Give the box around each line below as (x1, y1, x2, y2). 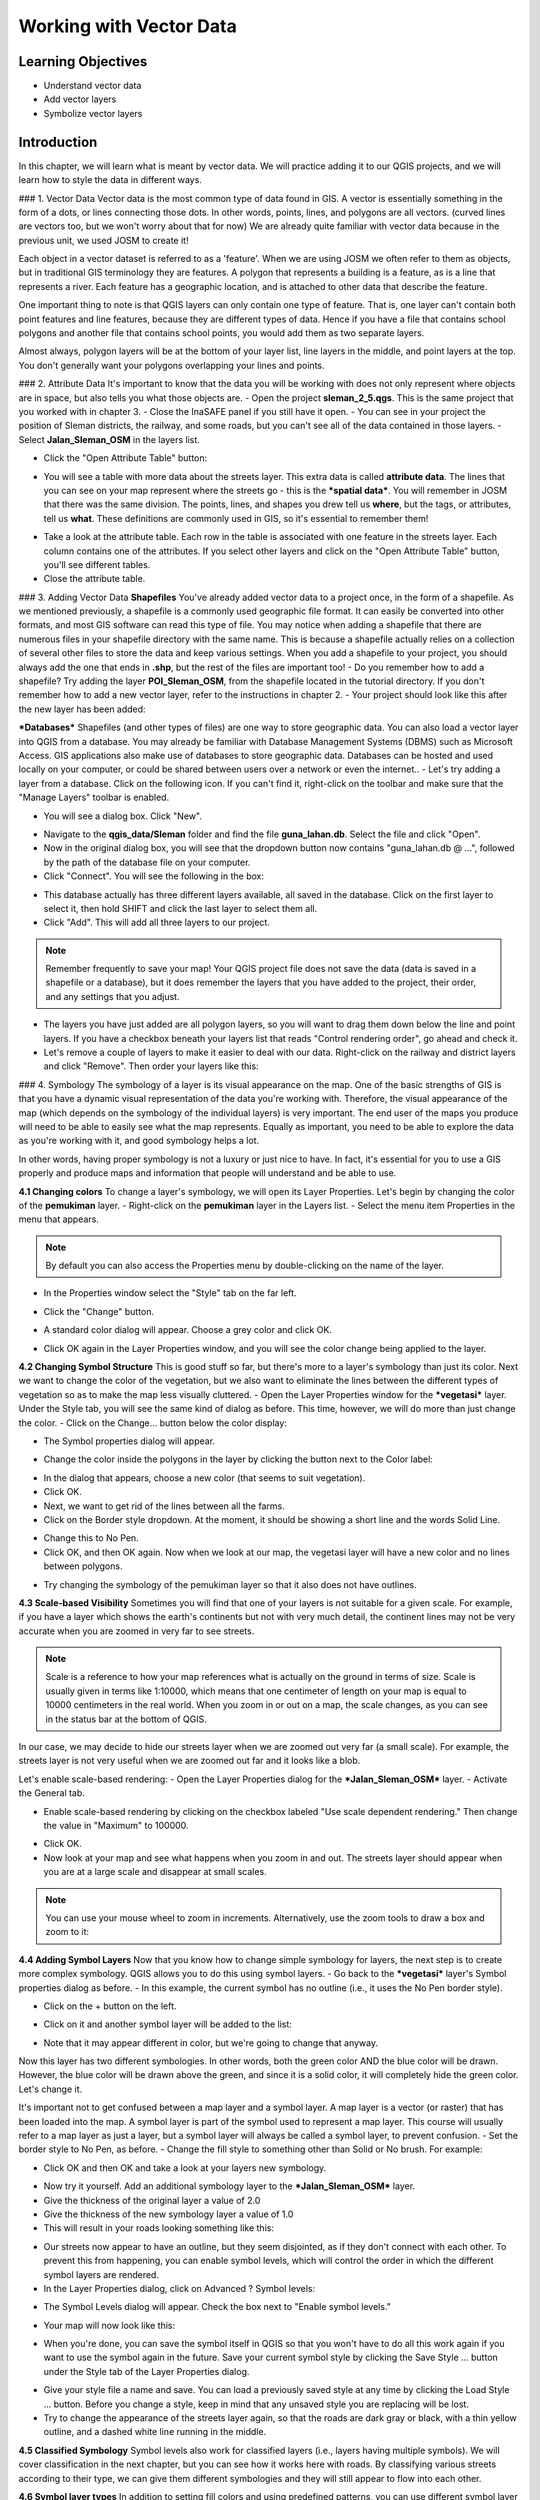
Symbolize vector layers (43, 107, 143, 119)
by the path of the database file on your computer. (43, 856, 251, 868)
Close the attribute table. (43, 573, 146, 585)
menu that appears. (18, 1213, 100, 1225)
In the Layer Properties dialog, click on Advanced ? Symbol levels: (43, 2282, 315, 2294)
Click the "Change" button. (43, 1305, 155, 1317)
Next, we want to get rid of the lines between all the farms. (43, 1500, 285, 1512)
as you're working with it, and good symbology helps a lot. (18, 1135, 260, 1147)
